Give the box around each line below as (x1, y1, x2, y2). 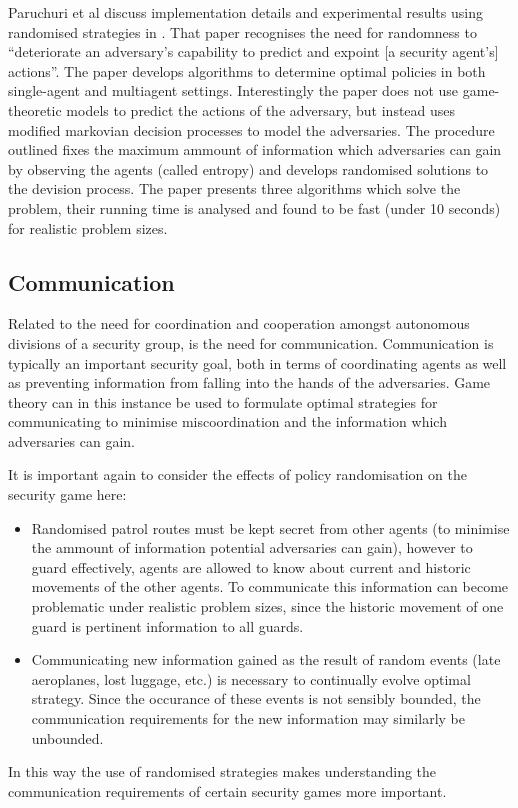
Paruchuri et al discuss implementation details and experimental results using (8, 2, 483, 22)
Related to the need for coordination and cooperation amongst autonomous (8, 313, 470, 334)
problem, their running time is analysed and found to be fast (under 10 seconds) (8, 197, 501, 218)
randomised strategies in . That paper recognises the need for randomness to (8, 21, 477, 42)
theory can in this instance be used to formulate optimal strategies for (8, 391, 438, 412)
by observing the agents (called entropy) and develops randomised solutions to (8, 158, 489, 179)
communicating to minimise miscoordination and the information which (8, 411, 447, 432)
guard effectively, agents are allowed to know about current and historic (31, 556, 471, 577)
